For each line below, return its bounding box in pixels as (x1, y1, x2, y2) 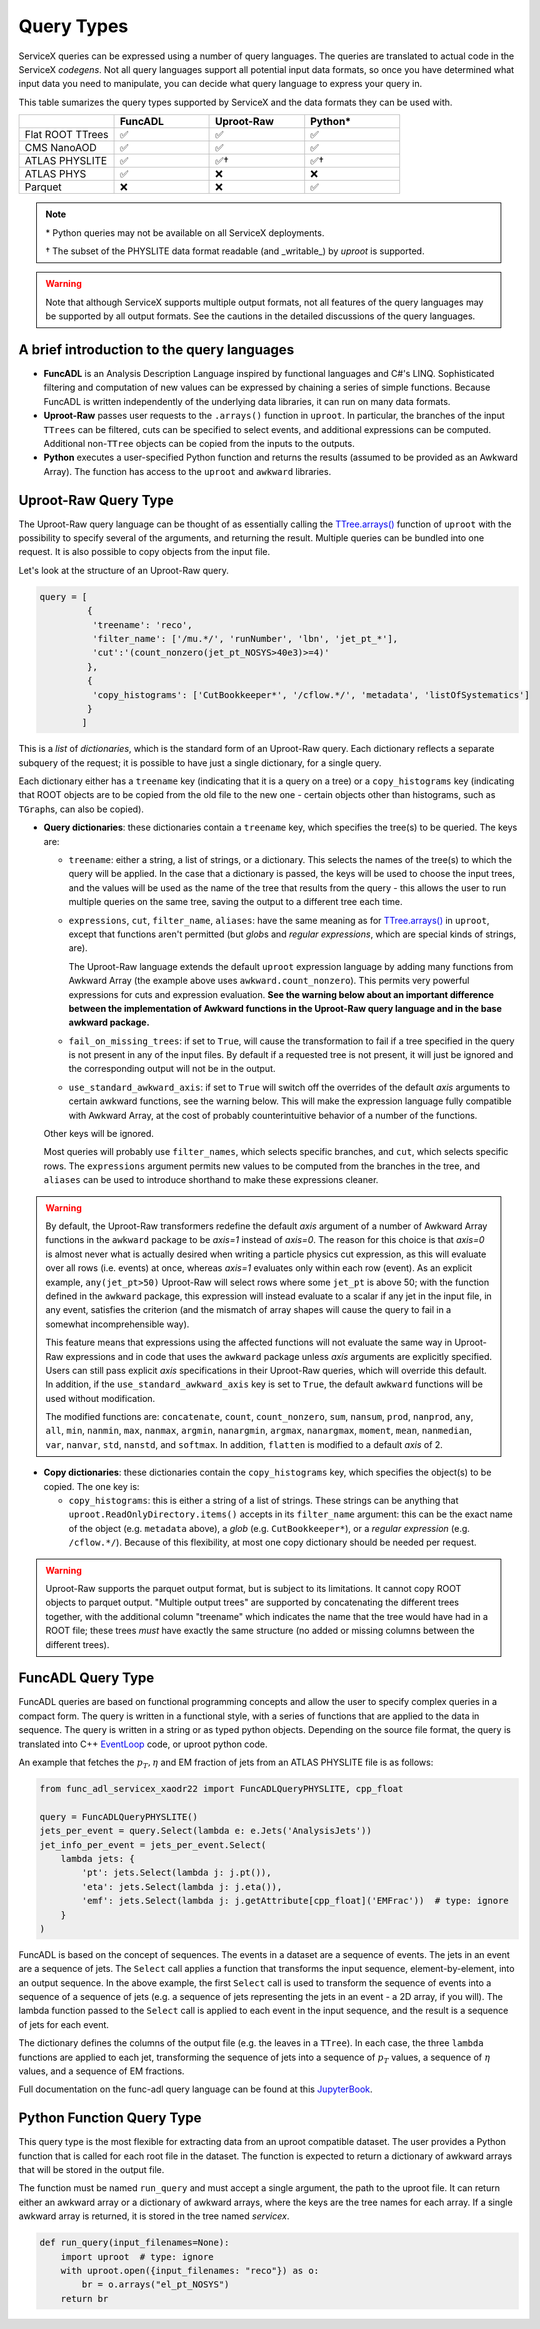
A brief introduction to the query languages (18, 341, 295, 358)
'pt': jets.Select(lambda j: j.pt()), (81, 1867, 272, 1879)
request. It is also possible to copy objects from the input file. (18, 546, 271, 558)
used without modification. (45, 1392, 156, 1404)
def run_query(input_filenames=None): (39, 2237, 230, 2249)
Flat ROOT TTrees (24, 128, 109, 142)
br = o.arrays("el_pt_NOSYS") (81, 2279, 230, 2290)
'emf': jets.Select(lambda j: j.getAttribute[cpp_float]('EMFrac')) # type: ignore (81, 1895, 509, 1907)
